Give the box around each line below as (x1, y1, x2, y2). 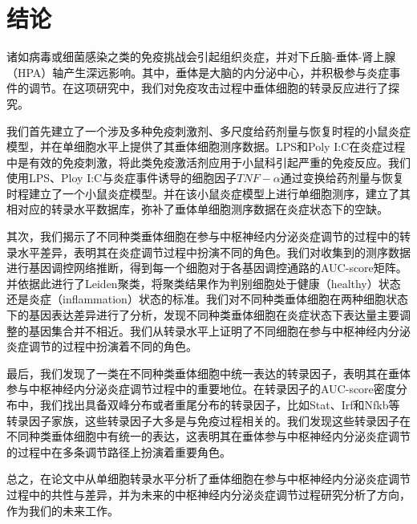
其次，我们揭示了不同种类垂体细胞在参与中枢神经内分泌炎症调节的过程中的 (6, 228, 399, 245)
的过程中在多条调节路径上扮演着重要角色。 (6, 443, 231, 460)
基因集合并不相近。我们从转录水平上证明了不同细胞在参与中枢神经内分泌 (28, 322, 411, 339)
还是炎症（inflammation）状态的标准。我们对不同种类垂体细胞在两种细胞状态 (6, 290, 408, 307)
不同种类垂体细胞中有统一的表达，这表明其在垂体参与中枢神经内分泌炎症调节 (6, 428, 411, 445)
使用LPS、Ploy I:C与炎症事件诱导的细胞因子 (6, 169, 237, 186)
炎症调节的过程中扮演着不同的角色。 (6, 338, 197, 355)
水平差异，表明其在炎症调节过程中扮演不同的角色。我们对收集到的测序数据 (17, 243, 411, 260)
